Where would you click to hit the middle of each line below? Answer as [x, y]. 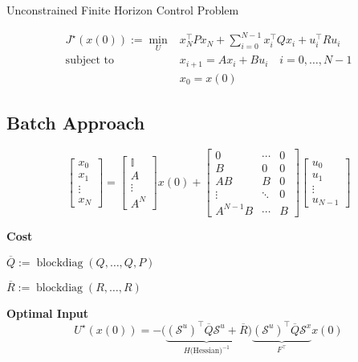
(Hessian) [206, 351]
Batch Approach [76, 123]
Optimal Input [48, 313]
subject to [89, 61]
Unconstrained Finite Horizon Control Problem [123, 10]
